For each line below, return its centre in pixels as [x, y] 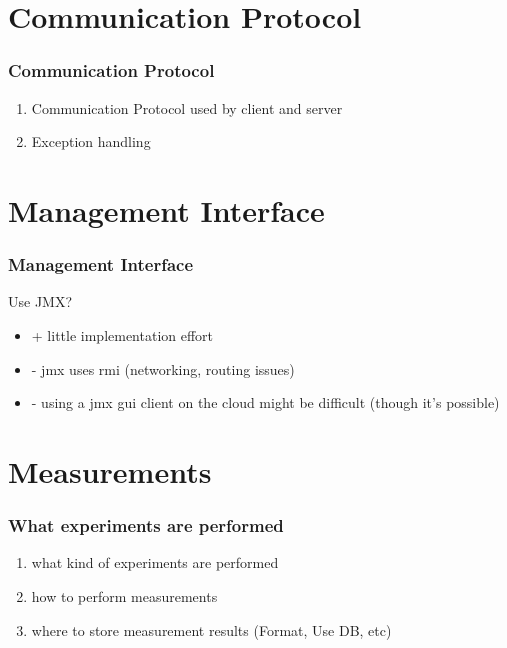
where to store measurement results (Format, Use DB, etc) [211, 629]
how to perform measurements [124, 595]
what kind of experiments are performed [155, 562]
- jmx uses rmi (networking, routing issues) [163, 368]
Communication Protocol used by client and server [187, 107]
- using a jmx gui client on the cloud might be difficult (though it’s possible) [265, 402]
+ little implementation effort [122, 334]
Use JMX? [40, 301]
